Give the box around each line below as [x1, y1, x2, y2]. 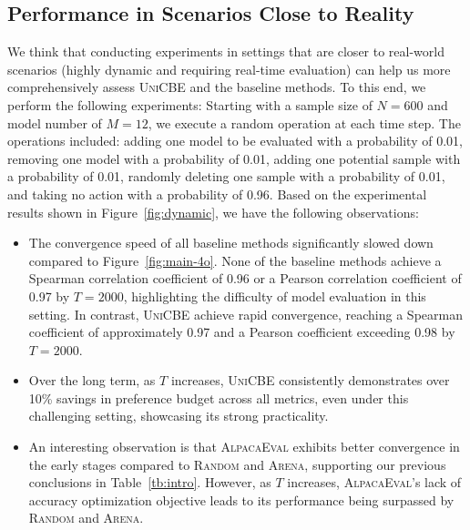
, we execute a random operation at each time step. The [148, 113, 461, 132]
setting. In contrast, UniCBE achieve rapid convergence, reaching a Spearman [28, 304, 463, 323]
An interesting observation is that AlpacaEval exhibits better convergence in [28, 437, 460, 456]
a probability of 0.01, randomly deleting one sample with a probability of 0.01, [7, 167, 445, 186]
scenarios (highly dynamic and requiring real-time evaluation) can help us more [7, 59, 451, 78]
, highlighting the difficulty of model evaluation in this [123, 286, 426, 305]
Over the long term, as [28, 371, 156, 390]
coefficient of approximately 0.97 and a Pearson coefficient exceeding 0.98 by [28, 322, 455, 341]
